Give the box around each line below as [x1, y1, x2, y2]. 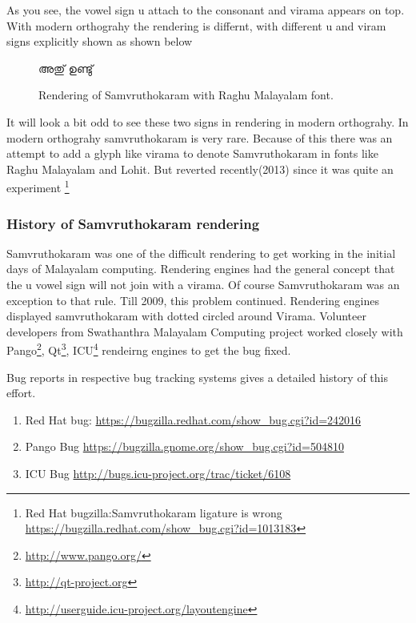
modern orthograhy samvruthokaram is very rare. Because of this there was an [6, 129, 393, 146]
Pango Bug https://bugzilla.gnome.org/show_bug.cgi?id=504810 [25, 438, 344, 455]
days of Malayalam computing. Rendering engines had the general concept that [6, 260, 395, 277]
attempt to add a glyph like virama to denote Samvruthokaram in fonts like [6, 145, 378, 162]
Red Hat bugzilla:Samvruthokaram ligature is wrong [25, 504, 282, 521]
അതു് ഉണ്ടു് [38, 59, 94, 76]
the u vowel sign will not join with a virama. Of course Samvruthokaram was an [6, 276, 400, 292]
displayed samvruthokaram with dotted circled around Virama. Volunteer [6, 307, 366, 324]
